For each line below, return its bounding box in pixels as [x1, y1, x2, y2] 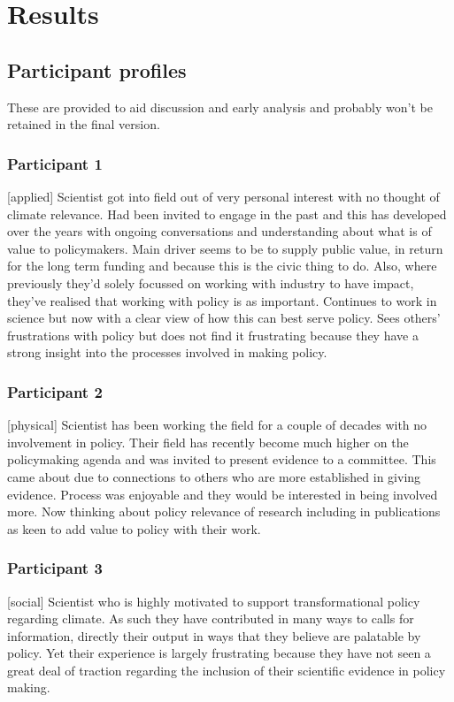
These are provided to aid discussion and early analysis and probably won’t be [7, 97, 433, 116]
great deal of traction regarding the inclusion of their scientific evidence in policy [7, 660, 446, 679]
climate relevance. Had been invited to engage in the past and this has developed [7, 204, 447, 223]
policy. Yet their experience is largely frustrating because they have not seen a [7, 644, 431, 662]
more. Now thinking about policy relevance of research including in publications [7, 502, 441, 521]
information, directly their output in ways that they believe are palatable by [7, 626, 421, 645]
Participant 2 [7, 380, 103, 402]
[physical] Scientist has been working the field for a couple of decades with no [7, 416, 427, 434]
